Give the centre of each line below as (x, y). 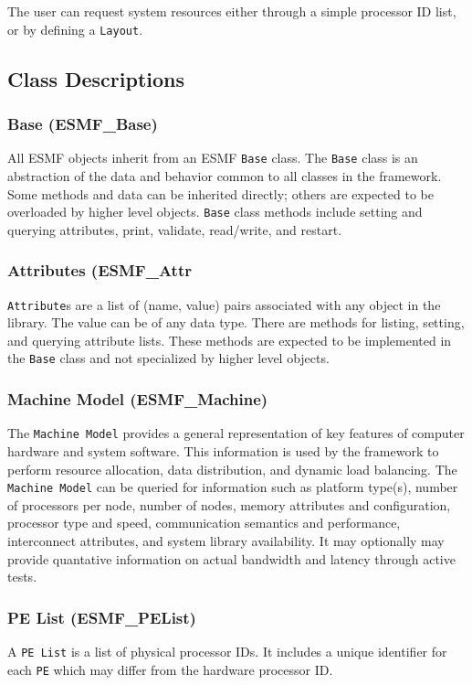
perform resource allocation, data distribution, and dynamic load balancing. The (232, 469)
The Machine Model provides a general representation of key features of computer (236, 433)
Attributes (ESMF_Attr (100, 270)
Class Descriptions (96, 78)
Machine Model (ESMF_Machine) (138, 398)
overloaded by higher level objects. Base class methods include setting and (215, 212)
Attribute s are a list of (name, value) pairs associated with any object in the (224, 304)
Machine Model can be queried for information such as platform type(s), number (233, 487)
